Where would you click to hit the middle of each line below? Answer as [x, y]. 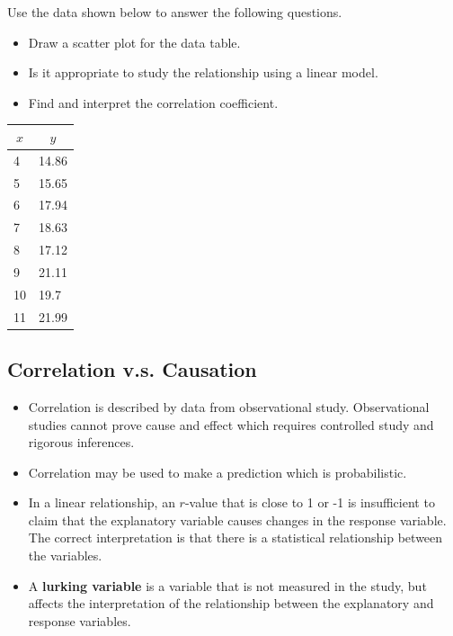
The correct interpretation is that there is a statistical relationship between [235, 537]
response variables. [80, 620]
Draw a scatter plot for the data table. [134, 42]
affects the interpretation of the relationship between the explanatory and [231, 603]
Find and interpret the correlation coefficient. [153, 102]
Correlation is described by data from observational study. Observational [229, 406]
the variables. [65, 555]
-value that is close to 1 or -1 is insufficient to [310, 502]
